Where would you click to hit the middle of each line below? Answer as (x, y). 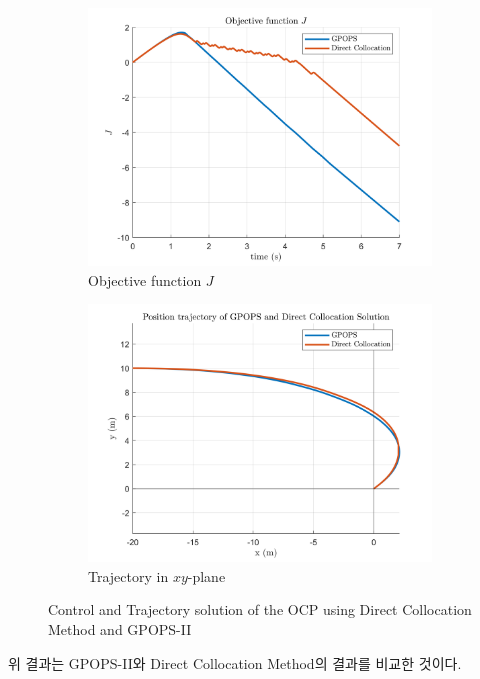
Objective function (145, 279)
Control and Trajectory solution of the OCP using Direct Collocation (260, 609)
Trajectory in (128, 575)
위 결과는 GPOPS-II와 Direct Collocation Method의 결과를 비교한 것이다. (235, 662)
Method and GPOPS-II (120, 628)
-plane (206, 575)
